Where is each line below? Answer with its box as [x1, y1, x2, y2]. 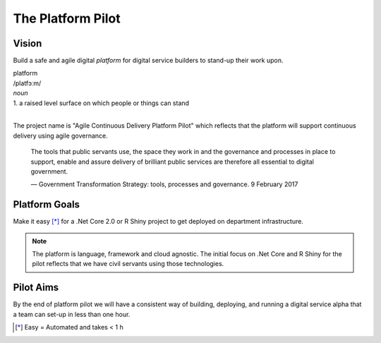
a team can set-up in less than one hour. [13, 310, 131, 318]
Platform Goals [13, 198, 80, 211]
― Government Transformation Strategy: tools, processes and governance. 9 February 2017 [30, 180, 298, 188]
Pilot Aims [13, 282, 59, 294]
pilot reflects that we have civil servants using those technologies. [32, 260, 224, 268]
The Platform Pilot [13, 11, 121, 26]
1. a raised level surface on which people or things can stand [13, 99, 190, 107]
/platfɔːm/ [13, 78, 42, 88]
